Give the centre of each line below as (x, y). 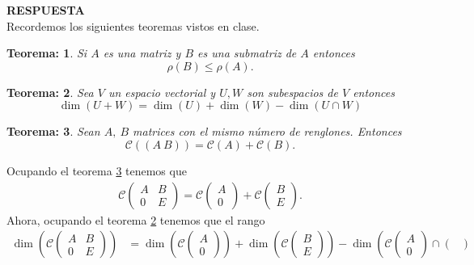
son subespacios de (292, 92)
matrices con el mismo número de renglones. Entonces (267, 131)
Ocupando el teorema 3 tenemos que (97, 170)
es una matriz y (142, 53)
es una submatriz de (247, 53)
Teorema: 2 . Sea (50, 92)
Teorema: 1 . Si (47, 53)
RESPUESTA (46, 10)
